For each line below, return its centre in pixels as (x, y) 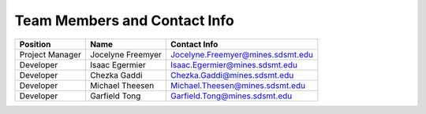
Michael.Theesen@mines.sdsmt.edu (238, 85)
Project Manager (50, 54)
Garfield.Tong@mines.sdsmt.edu (231, 96)
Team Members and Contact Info (124, 20)
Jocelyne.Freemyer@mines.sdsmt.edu (242, 54)
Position (35, 44)
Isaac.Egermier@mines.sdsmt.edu (234, 64)
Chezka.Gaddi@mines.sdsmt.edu (232, 75)
